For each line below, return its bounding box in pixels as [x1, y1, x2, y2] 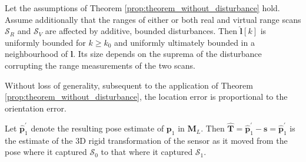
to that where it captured [101, 146, 193, 158]
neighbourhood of [5, 48, 68, 60]
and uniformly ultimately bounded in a [114, 36, 255, 48]
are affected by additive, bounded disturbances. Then [45, 25, 237, 37]
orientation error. [5, 102, 66, 114]
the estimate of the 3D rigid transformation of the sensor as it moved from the [5, 134, 288, 146]
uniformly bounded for [5, 36, 86, 48]
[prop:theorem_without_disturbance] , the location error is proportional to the [5, 90, 288, 103]
